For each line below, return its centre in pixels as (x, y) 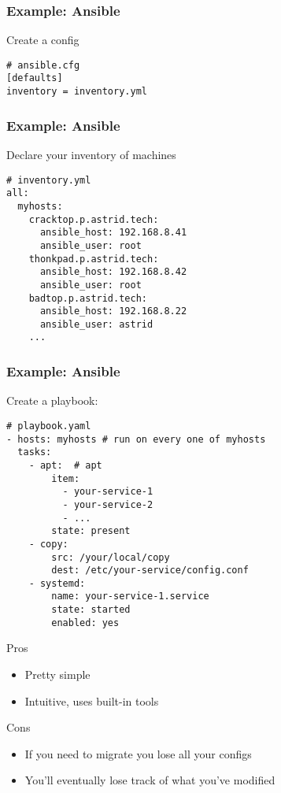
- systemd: (57, 583)
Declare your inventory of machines (91, 154)
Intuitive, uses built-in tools (92, 700)
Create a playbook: (52, 400)
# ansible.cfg (43, 65)
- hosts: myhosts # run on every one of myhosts (136, 439)
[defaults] (35, 78)
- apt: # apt (65, 465)
